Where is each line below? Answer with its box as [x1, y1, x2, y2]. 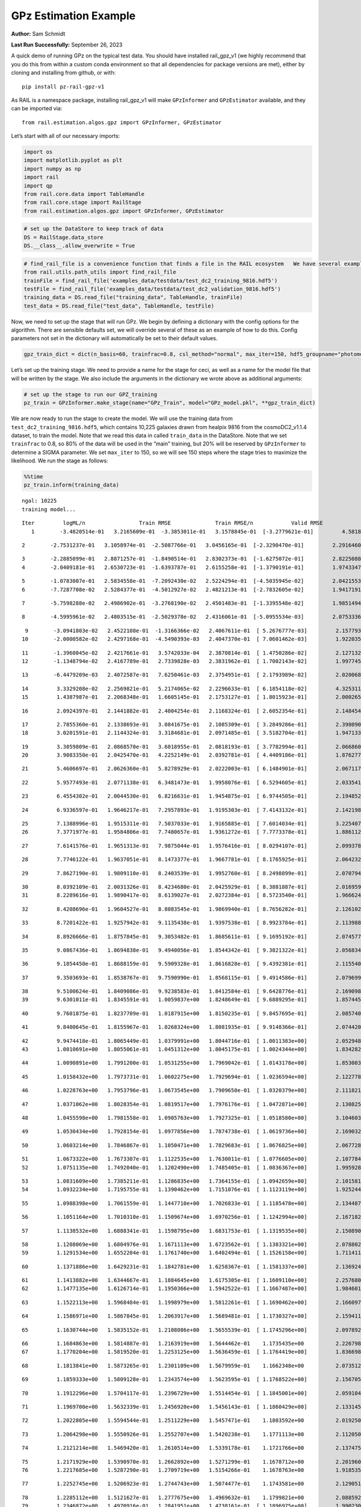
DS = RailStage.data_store [23, 234, 103, 241]
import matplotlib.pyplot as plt [23, 157, 123, 164]
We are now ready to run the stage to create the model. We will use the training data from [11, 415, 233, 422]
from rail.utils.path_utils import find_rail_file [23, 269, 177, 275]
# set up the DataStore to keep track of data [23, 225, 164, 232]
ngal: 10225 [22, 497, 57, 505]
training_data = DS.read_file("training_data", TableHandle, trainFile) [23, 294, 243, 301]
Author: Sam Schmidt [11, 30, 66, 37]
